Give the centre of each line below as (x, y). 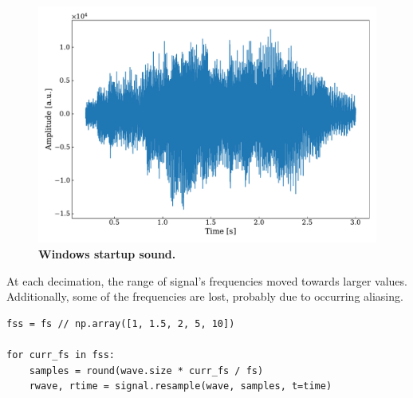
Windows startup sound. (107, 254)
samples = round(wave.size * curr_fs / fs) (146, 370)
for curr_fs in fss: (61, 355)
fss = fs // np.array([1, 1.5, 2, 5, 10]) (121, 323)
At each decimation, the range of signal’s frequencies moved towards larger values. (207, 280)
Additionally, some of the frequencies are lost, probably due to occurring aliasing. (205, 296)
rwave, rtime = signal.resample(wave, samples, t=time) (181, 386)
